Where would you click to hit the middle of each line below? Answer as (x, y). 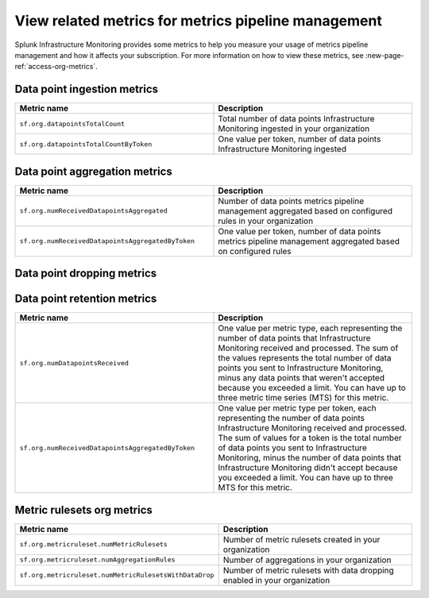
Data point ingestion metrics (87, 89)
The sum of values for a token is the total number (310, 438)
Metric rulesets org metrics (83, 509)
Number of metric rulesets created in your (301, 539)
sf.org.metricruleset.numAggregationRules (97, 560)
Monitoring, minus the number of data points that (309, 458)
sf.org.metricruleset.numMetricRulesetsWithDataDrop (117, 575)
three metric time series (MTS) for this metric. (303, 398)
